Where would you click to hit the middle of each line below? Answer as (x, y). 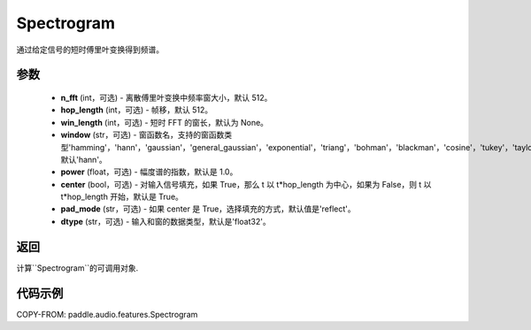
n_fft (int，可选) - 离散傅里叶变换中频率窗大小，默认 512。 (166, 97)
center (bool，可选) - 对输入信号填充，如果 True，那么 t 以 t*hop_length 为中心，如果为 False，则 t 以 (246, 184)
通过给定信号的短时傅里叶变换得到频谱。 (90, 50)
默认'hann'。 (84, 159)
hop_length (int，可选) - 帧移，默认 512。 (137, 110)
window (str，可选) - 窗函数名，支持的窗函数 (142, 135)
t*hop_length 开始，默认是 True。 (122, 197)
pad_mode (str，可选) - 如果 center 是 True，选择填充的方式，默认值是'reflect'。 (208, 209)
